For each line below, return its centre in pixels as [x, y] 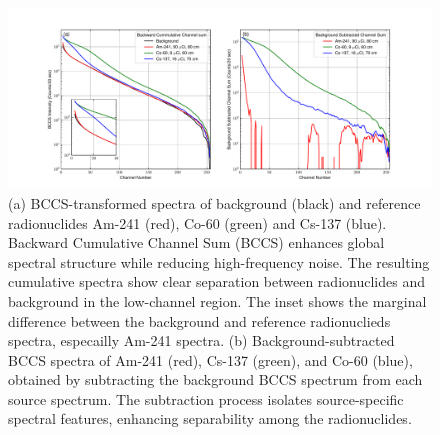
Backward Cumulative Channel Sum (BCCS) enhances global [196, 242]
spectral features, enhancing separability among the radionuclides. [210, 418]
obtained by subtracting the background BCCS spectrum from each [215, 379]
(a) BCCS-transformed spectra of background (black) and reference [214, 202]
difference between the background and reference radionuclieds [199, 320]
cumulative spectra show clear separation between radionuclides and [216, 281]
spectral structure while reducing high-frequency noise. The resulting [219, 261]
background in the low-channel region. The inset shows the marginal [217, 300]
